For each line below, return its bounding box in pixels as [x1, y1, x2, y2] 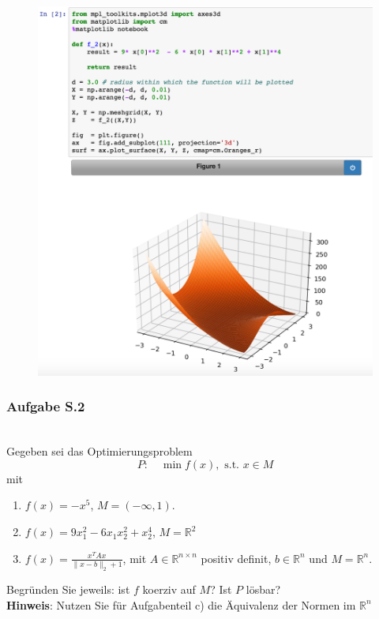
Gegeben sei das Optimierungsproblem [6, 443, 193, 460]
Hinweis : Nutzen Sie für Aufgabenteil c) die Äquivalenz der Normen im [6, 596, 356, 613]
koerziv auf [142, 580, 196, 597]
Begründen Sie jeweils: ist [6, 580, 130, 597]
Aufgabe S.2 [6, 396, 85, 416]
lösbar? [246, 580, 281, 597]
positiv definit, [201, 550, 272, 566]
